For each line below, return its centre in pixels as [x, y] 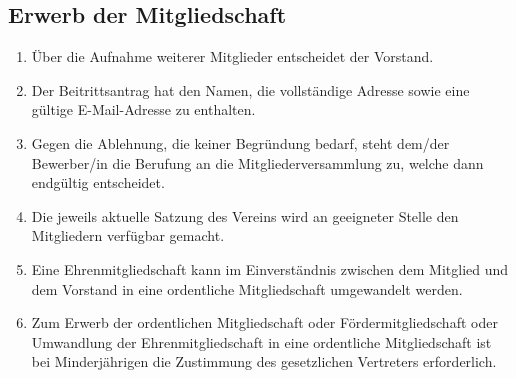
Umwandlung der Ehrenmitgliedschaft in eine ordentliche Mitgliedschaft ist [261, 341]
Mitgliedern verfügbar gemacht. [128, 235]
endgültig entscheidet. [98, 182]
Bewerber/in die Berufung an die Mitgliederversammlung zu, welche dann [257, 162]
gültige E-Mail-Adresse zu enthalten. [143, 109]
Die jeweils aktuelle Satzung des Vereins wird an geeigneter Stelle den [245, 215]
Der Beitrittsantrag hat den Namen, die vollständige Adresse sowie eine [250, 89]
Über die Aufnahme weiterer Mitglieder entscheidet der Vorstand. [232, 56]
